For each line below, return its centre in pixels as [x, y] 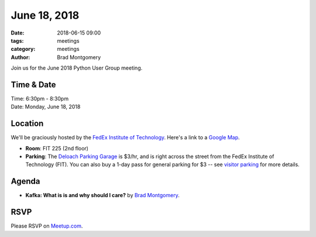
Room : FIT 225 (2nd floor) [57, 148]
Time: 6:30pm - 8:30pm [40, 99]
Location [27, 124]
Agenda [25, 181]
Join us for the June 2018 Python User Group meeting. [77, 68]
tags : [17, 40]
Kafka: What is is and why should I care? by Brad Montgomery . [102, 195]
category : [23, 49]
